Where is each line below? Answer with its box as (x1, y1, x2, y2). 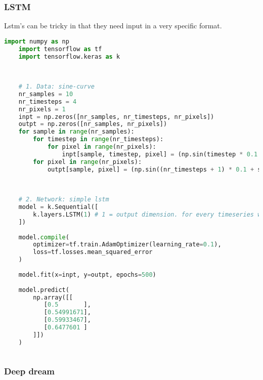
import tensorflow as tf (18, 45, 102, 53)
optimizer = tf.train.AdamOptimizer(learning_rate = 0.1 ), (33, 241, 222, 248)
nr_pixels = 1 (18, 105, 66, 113)
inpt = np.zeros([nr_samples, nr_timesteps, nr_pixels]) (18, 113, 214, 120)
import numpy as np (4, 37, 69, 45)
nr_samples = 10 (18, 90, 73, 98)
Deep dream (4, 365, 55, 377)
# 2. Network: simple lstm (18, 196, 109, 203)
